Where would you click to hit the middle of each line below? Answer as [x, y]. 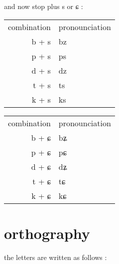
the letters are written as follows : [56, 257]
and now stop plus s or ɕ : [44, 6]
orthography [47, 233]
